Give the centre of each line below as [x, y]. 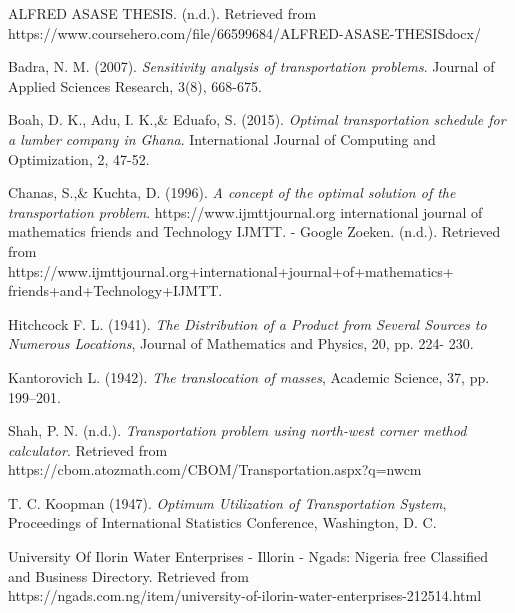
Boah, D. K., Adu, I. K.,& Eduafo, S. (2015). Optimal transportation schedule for [257, 119]
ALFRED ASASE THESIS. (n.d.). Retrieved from [162, 13]
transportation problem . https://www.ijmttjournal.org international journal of [245, 211]
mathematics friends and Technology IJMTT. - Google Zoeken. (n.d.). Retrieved [254, 231]
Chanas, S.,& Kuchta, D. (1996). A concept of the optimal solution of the [232, 192]
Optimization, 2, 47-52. [79, 158]
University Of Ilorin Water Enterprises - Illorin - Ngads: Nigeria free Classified [248, 556]
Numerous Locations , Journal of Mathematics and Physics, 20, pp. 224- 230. [241, 343]
